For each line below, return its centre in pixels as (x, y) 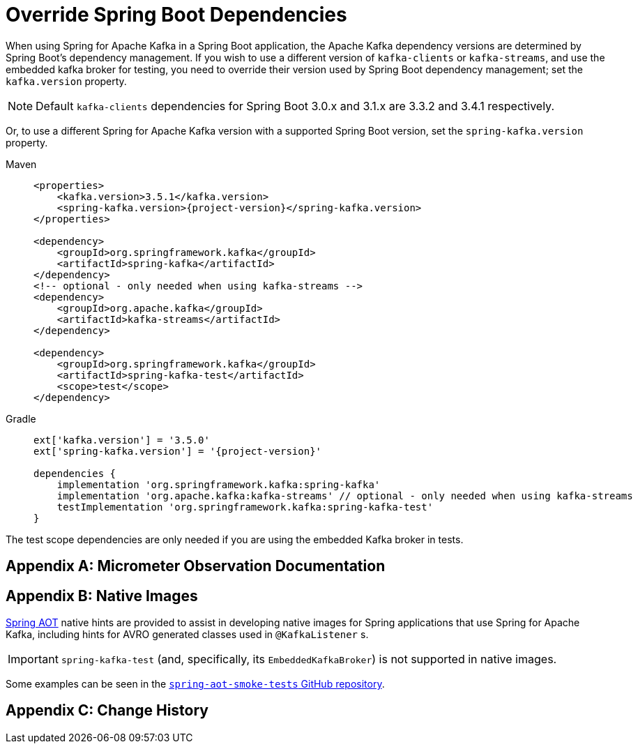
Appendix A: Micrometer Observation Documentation (196, 566)
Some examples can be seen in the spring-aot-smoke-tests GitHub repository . (195, 684)
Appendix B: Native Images (102, 596)
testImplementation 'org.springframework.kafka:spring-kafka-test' (245, 507)
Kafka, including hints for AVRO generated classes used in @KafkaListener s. (187, 635)
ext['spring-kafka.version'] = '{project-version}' (178, 451)
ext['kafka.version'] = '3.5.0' (122, 440)
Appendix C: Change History (107, 711)
